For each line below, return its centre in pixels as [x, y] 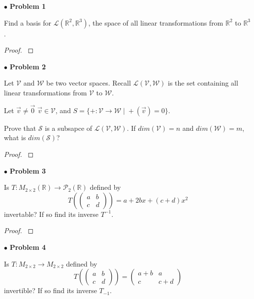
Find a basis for [28, 22]
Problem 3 [28, 170]
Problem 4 [28, 247]
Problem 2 [28, 66]
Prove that [20, 128]
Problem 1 [28, 6]
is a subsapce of [69, 128]
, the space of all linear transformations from [156, 22]
